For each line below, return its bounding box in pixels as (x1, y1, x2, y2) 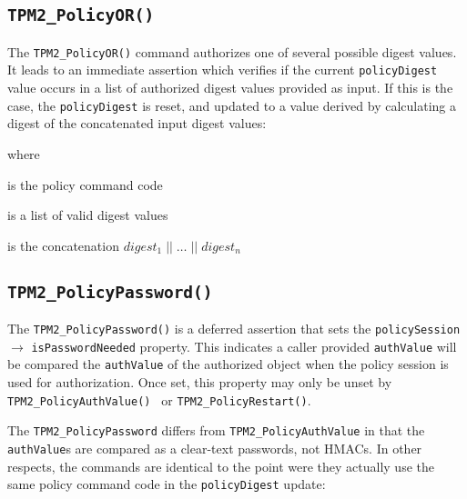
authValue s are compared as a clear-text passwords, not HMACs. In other (7, 438, 422, 457)
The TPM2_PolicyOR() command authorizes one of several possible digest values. (7, 42, 457, 61)
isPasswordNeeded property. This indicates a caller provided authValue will (31, 336, 457, 355)
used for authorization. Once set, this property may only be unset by (7, 373, 392, 392)
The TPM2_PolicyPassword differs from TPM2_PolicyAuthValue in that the (7, 421, 425, 440)
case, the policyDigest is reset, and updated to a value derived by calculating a (7, 95, 456, 115)
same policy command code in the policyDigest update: (7, 474, 326, 494)
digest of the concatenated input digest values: (7, 114, 267, 133)
